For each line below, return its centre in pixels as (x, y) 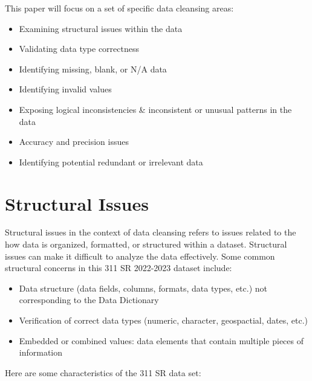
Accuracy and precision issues (74, 142)
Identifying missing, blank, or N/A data (93, 69)
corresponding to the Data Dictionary (89, 300)
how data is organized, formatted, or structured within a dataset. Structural (146, 244)
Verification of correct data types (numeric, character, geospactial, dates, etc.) (164, 320)
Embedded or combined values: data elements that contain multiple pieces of (161, 340)
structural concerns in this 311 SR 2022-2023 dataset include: (119, 268)
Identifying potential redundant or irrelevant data (111, 162)
